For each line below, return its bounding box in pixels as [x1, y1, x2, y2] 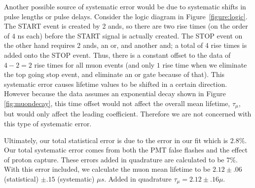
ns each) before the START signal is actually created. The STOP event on [17, 30, 243, 40]
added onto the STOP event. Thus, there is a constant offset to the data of [4, 49, 231, 60]
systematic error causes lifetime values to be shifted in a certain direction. [4, 78, 227, 89]
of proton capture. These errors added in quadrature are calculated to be [4, 154, 224, 164]
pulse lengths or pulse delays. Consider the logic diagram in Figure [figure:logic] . [4, 11, 248, 21]
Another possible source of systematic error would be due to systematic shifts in [4, 1, 246, 11]
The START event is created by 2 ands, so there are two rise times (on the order [4, 21, 248, 31]
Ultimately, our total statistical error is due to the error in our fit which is [4, 135, 228, 145]
